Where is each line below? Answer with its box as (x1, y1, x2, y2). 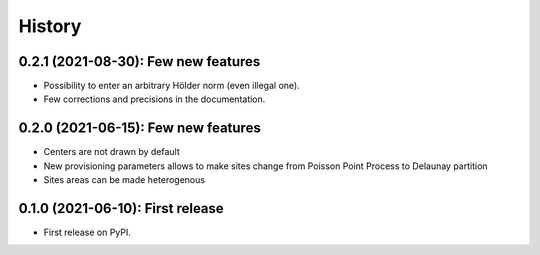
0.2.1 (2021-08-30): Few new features (18, 53, 261, 70)
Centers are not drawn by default (43, 146, 180, 158)
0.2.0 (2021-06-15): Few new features (18, 120, 262, 137)
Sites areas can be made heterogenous (43, 174, 205, 186)
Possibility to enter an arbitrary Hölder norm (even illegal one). (43, 80, 300, 92)
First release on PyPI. (43, 226, 132, 239)
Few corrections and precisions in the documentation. (43, 93, 266, 105)
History (18, 15, 82, 37)
